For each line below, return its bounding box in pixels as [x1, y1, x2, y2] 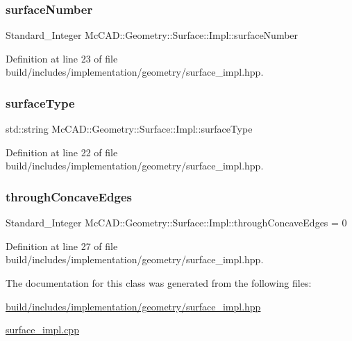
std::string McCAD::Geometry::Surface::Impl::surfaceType [6, 122, 253, 136]
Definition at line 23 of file [6, 51, 118, 65]
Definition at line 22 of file [6, 144, 118, 159]
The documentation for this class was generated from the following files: [6, 276, 312, 290]
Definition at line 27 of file [6, 238, 118, 253]
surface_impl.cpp [6, 322, 79, 337]
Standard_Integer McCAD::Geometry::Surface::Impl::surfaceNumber [6, 28, 299, 42]
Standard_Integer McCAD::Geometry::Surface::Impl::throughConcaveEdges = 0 [6, 215, 347, 230]
